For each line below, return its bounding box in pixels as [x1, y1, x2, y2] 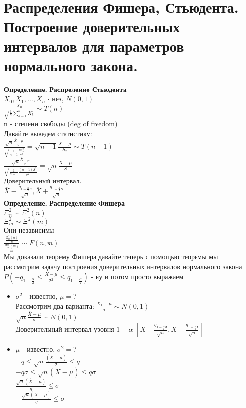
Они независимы [4, 225, 54, 235]
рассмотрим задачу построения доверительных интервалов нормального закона [4, 261, 242, 271]
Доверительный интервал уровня [15, 324, 114, 334]
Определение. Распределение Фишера [4, 198, 125, 208]
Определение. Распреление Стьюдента [4, 84, 127, 94]
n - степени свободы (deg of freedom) [4, 118, 118, 129]
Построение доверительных [4, 16, 180, 37]
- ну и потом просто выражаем [91, 272, 184, 282]
